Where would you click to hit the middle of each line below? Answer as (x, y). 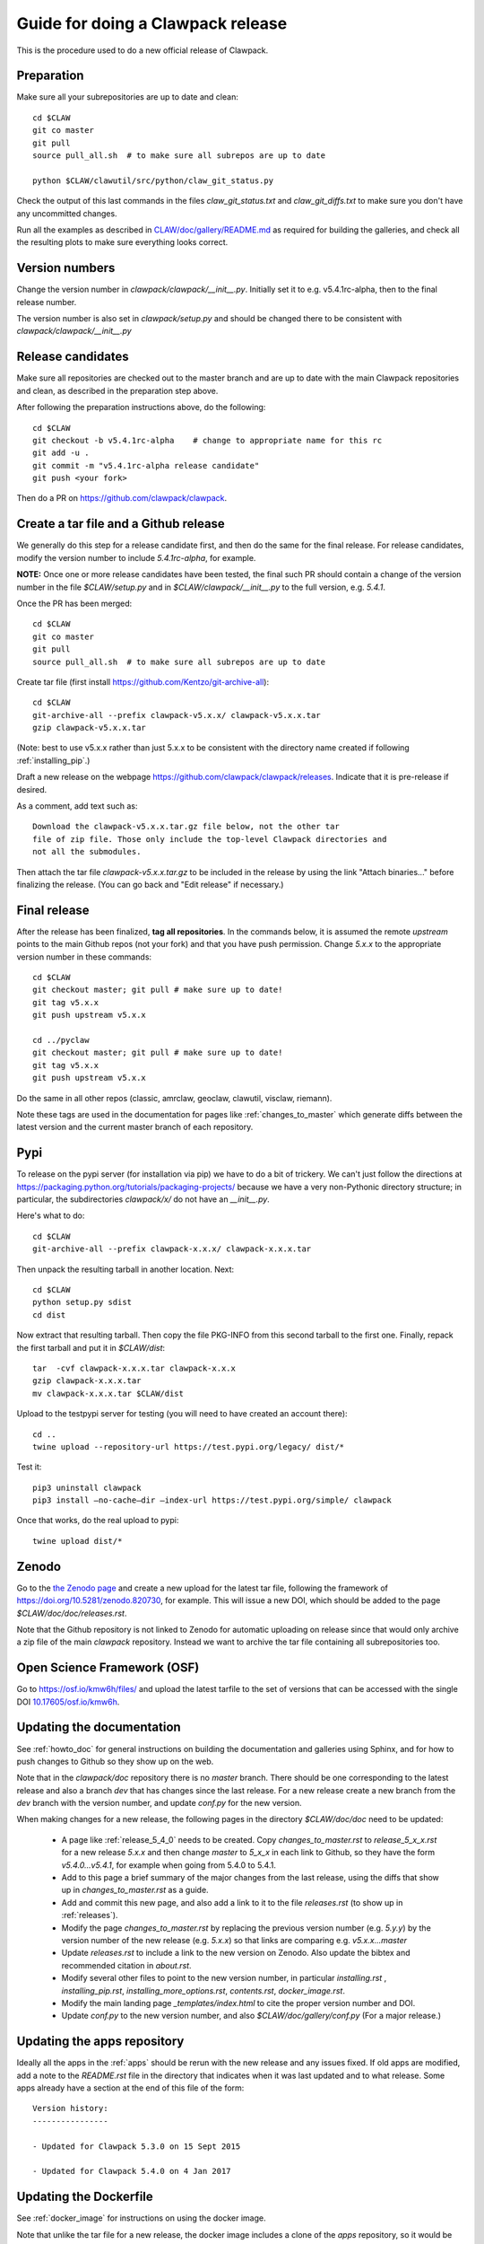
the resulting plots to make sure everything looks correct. (122, 242)
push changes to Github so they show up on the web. (115, 1761)
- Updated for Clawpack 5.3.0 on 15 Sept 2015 (137, 2146)
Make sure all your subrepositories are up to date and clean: (128, 97)
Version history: (70, 2108)
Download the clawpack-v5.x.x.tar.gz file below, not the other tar (186, 827)
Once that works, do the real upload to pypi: (98, 1521)
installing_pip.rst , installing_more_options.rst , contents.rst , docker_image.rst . (203, 1990)
